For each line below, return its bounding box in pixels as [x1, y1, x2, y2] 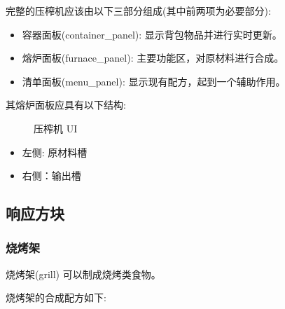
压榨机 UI [34, 121, 78, 135]
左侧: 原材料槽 [22, 144, 88, 159]
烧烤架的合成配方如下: [6, 290, 106, 305]
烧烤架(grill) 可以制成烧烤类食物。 [6, 266, 161, 281]
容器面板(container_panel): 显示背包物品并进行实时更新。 [22, 27, 282, 41]
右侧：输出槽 [22, 168, 81, 183]
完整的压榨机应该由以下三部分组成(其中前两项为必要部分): [6, 4, 271, 18]
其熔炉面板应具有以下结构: [6, 97, 126, 112]
